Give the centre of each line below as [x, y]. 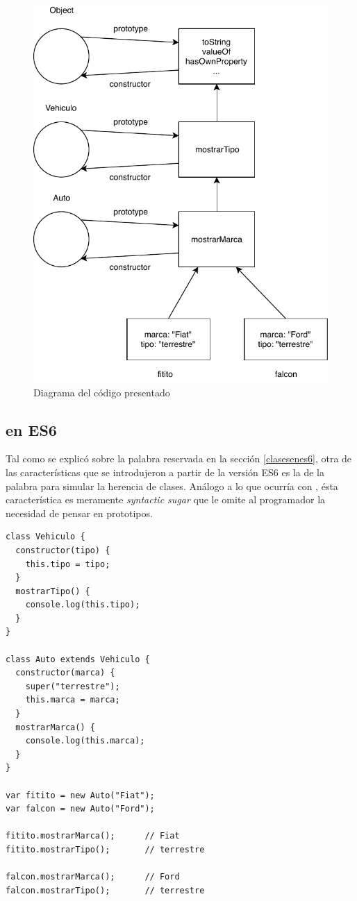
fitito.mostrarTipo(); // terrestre [105, 849]
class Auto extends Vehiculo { [78, 659]
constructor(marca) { [65, 673]
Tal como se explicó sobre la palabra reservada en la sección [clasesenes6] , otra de [179, 458]
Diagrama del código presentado [102, 392]
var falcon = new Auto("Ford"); [80, 809]
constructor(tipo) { [63, 550]
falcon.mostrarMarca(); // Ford [93, 877]
